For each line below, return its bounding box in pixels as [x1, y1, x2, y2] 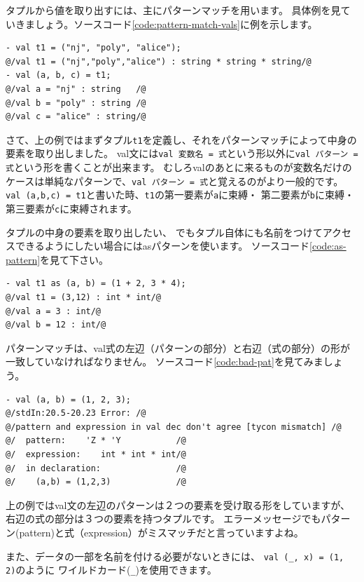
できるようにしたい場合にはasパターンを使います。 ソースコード [15, 238, 310, 253]
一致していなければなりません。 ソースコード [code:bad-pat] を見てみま [6, 354, 323, 369]
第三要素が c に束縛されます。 [6, 201, 137, 216]
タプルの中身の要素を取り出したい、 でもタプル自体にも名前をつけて [6, 224, 323, 239]
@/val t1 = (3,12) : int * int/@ [6, 292, 161, 303]
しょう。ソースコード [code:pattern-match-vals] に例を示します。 [34, 16, 318, 31]
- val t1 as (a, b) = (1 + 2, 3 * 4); [6, 278, 186, 289]
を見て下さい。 [40, 252, 109, 266]
